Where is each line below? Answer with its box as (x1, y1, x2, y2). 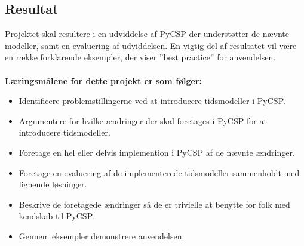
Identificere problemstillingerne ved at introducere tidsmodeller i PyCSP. (19, 94, 285, 107)
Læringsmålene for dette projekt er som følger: (5, 74, 202, 87)
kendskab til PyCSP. (19, 210, 94, 222)
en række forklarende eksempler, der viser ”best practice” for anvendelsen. (5, 51, 276, 63)
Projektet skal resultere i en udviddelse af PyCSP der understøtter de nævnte (5, 27, 289, 40)
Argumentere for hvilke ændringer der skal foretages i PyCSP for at (19, 114, 267, 127)
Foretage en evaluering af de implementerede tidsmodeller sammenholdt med (19, 166, 300, 179)
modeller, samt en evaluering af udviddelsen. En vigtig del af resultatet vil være (5, 39, 297, 51)
